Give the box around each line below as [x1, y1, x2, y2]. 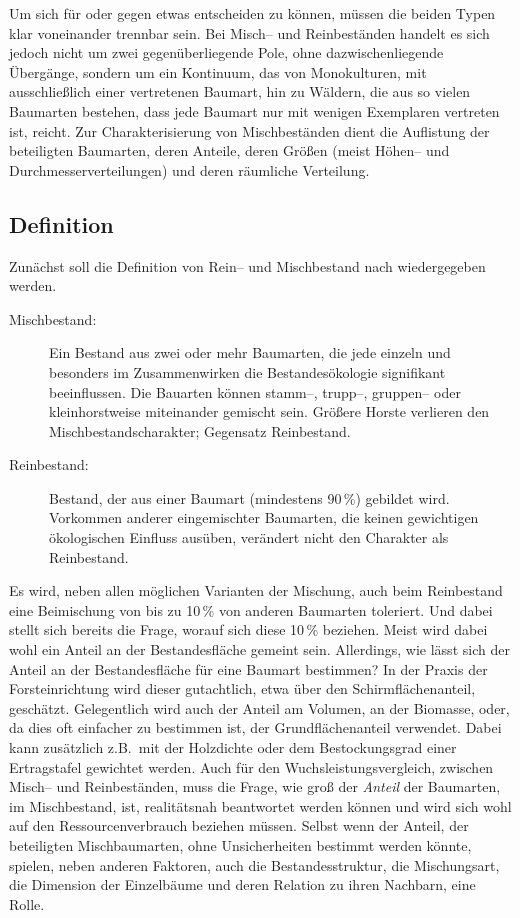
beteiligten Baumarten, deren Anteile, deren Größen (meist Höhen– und [9, 140, 450, 161]
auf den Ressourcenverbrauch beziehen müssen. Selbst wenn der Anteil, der [9, 815, 469, 836]
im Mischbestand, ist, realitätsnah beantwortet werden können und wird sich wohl [9, 795, 512, 816]
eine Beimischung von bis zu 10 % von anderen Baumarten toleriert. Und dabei [9, 599, 493, 620]
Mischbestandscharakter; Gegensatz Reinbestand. [49, 420, 351, 441]
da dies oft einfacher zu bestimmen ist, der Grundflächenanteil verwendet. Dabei [9, 717, 502, 738]
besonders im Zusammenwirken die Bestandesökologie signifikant [49, 361, 446, 382]
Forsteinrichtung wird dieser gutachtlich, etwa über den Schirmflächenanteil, [9, 678, 476, 699]
